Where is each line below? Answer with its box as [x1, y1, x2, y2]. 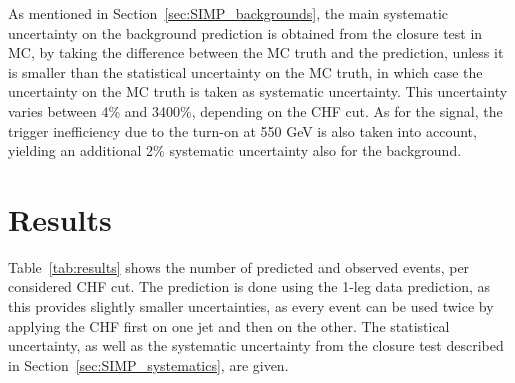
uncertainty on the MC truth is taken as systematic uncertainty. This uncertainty [8, 81, 508, 102]
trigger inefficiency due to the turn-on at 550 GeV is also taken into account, [8, 120, 477, 141]
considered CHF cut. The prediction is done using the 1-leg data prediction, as [8, 276, 491, 297]
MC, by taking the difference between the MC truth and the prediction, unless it [8, 42, 504, 63]
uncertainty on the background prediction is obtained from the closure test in [8, 22, 483, 43]
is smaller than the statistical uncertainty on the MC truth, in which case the [8, 61, 483, 82]
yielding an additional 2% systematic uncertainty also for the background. [8, 140, 462, 161]
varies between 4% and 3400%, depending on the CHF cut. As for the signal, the [8, 100, 503, 121]
